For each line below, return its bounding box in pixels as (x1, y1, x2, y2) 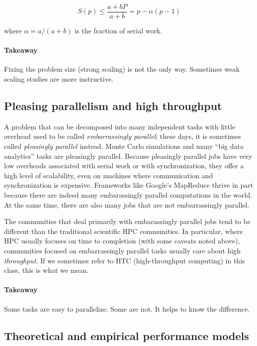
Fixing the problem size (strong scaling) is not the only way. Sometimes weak (4, 64, 240, 74)
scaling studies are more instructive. (4, 74, 113, 84)
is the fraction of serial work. (75, 25, 163, 36)
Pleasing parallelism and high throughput (4, 98, 222, 114)
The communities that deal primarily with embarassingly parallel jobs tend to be (4, 216, 251, 227)
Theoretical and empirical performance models (4, 328, 249, 343)
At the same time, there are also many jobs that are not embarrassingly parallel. (4, 199, 250, 210)
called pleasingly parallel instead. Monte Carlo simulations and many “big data (4, 141, 244, 151)
